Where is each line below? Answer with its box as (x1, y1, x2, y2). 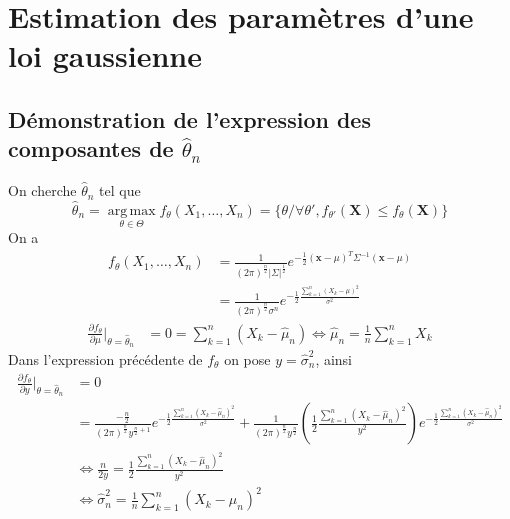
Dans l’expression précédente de (8, 348, 203, 369)
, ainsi (315, 348, 353, 369)
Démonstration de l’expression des (8, 103, 371, 134)
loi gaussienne (8, 35, 202, 76)
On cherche (8, 180, 77, 201)
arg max (107, 203, 156, 218)
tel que (99, 180, 141, 201)
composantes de (8, 133, 174, 164)
